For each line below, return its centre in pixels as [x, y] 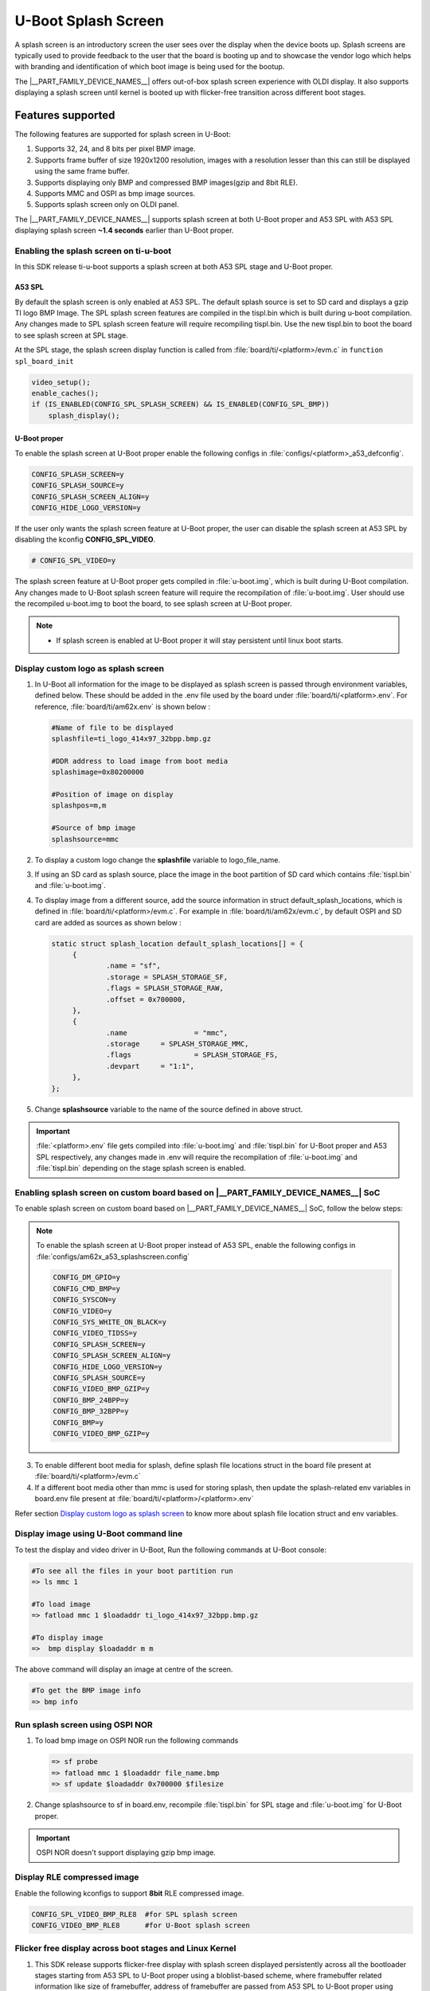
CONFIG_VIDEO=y [82, 1311]
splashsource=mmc [85, 839]
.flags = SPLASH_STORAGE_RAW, [165, 988]
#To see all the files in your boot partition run [133, 1571]
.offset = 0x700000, [146, 999]
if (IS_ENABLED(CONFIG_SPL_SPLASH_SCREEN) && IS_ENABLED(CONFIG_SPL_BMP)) [181, 405]
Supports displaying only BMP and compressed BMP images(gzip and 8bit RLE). [166, 182]
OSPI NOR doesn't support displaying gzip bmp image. [126, 1852]
